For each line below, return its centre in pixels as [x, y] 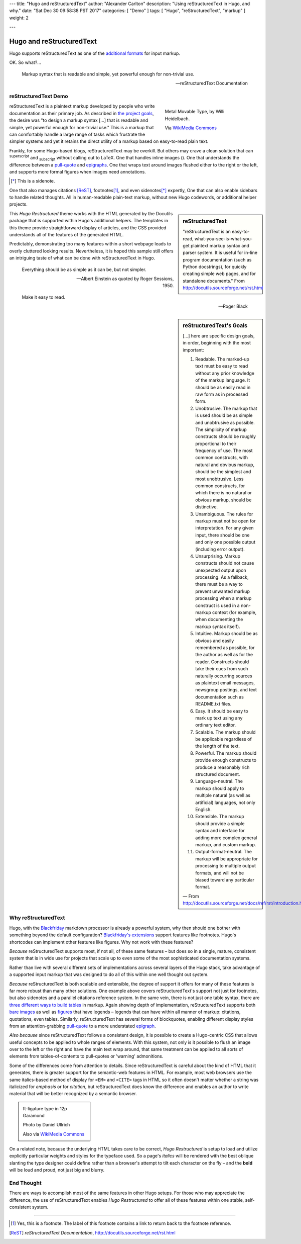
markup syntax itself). [218, 627]
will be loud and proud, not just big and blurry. [57, 1170]
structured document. [218, 774]
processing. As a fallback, [222, 577]
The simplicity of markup [221, 429]
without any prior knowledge [225, 373]
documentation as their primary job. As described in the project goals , [82, 113]
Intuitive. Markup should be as [227, 634]
